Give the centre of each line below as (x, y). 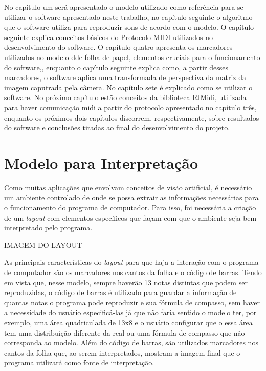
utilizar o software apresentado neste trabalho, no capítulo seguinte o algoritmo (128, 17)
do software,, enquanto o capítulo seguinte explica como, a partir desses (116, 67)
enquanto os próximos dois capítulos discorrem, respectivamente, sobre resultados (132, 117)
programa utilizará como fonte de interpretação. (79, 363)
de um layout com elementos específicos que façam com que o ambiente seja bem (130, 217)
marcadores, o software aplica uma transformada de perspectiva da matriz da (125, 77)
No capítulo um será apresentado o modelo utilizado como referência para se (124, 7)
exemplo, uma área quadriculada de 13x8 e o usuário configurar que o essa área (128, 322)
